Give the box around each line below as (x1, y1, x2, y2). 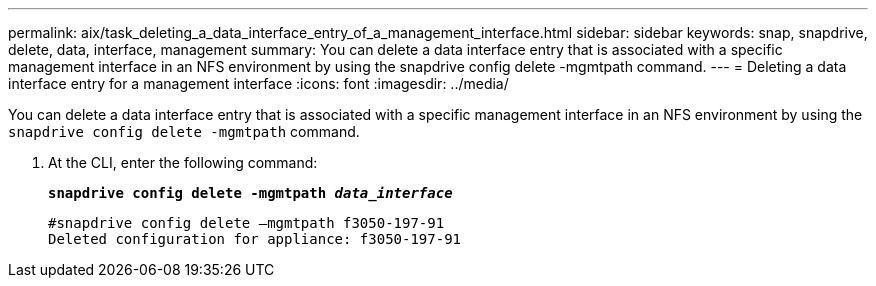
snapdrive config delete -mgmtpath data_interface (48, 185, 453, 201)
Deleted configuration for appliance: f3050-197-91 (48, 231, 462, 247)
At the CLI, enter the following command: (48, 154, 318, 171)
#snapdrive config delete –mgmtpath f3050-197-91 (48, 215, 445, 231)
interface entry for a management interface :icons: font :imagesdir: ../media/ (8, 75, 509, 92)
